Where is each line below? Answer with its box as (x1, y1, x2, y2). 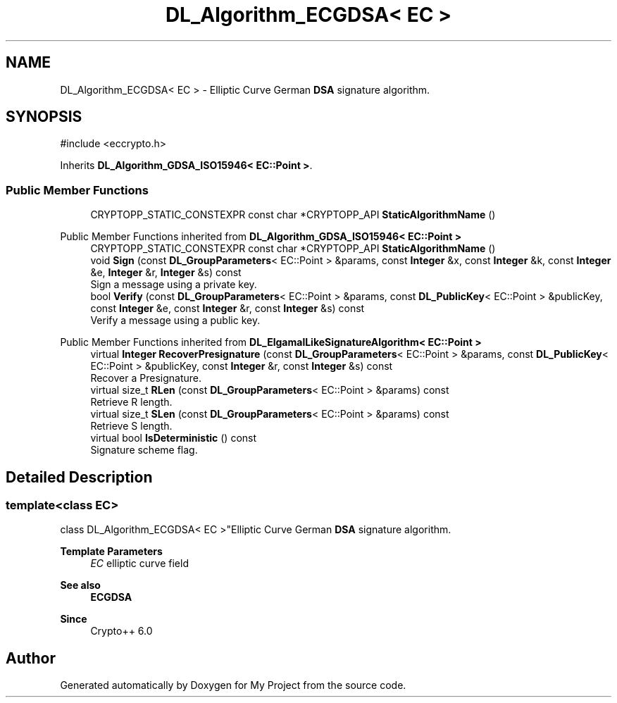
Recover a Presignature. (90, 372, 201, 385)
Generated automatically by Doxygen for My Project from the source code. (60, 679, 406, 692)
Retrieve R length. (90, 396, 173, 409)
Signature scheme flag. (90, 444, 198, 456)
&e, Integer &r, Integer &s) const (90, 266, 242, 279)
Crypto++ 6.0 (90, 625, 153, 637)
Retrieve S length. (90, 420, 173, 433)
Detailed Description (6, 468, 153, 486)
